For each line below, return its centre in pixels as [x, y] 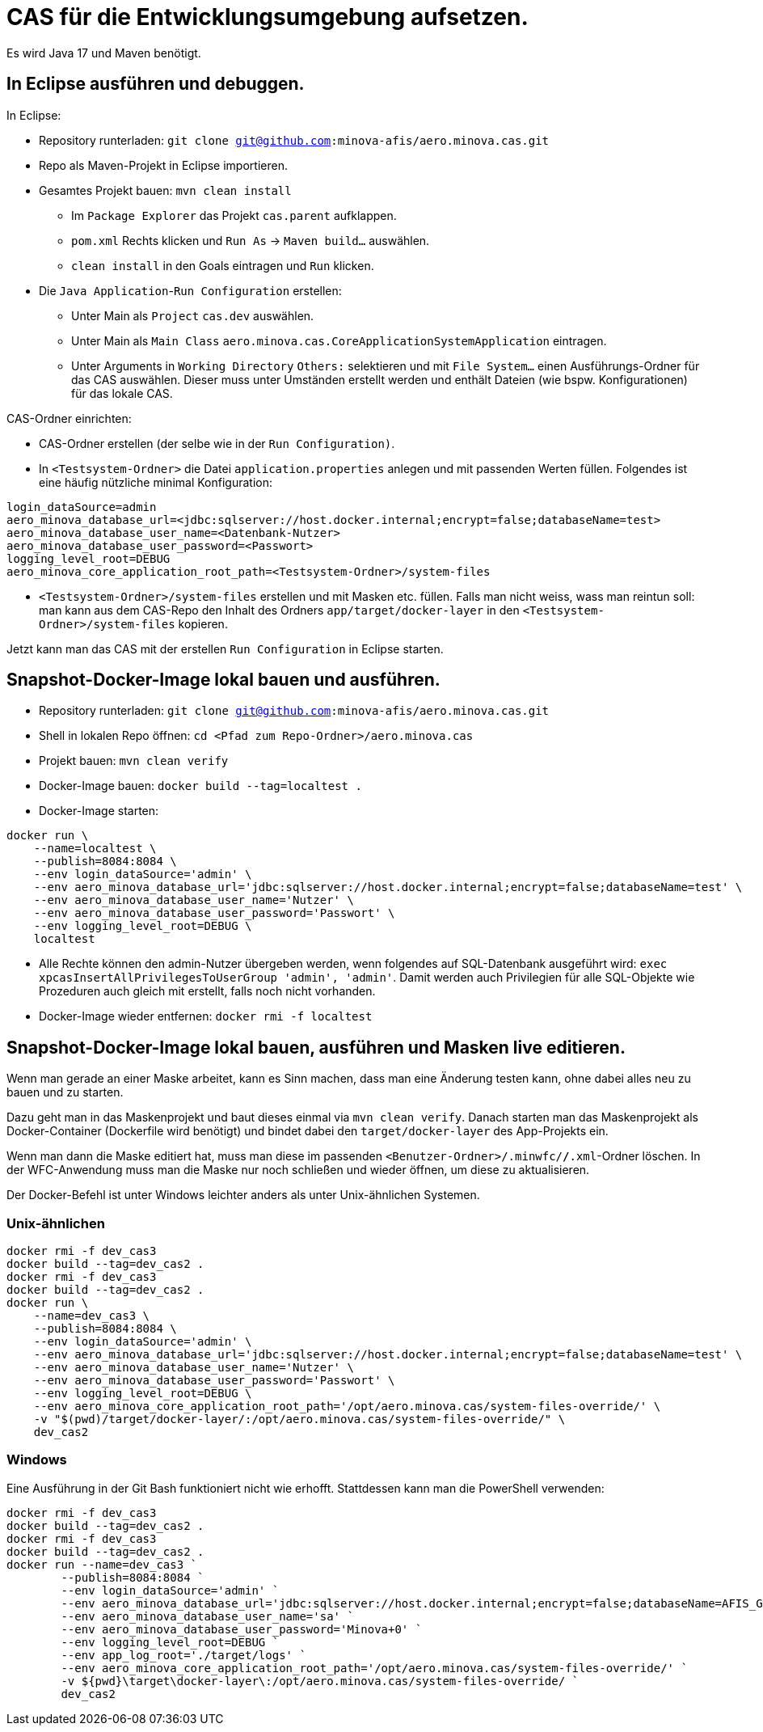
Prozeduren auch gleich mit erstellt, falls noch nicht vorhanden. [207, 991]
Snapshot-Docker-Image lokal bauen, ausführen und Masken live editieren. [316, 1047]
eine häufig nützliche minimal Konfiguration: [156, 482]
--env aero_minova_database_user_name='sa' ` [207, 1616]
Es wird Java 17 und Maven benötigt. [104, 53]
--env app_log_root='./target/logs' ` [183, 1655]
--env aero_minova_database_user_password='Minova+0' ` [242, 1629]
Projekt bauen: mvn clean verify [134, 761]
